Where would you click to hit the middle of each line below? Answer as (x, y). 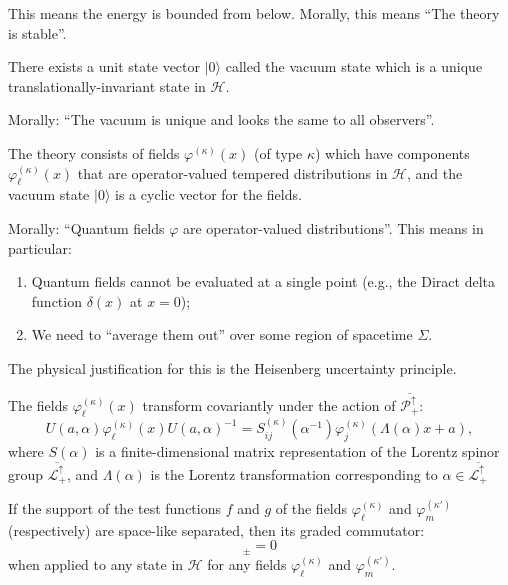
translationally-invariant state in (107, 85)
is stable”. (37, 32)
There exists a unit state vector (104, 66)
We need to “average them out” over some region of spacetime (222, 334)
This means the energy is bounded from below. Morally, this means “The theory (254, 13)
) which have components (392, 152)
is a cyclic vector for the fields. (208, 194)
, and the (435, 172)
